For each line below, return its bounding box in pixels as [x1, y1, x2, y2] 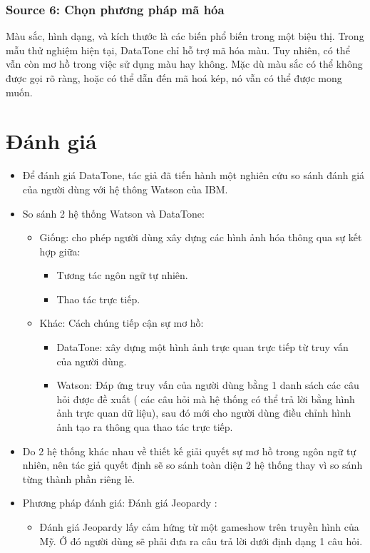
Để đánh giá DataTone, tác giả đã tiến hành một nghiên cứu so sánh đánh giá [22, 168, 365, 183]
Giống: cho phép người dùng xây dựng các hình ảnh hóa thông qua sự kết [39, 230, 362, 245]
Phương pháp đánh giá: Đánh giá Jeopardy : [22, 495, 217, 510]
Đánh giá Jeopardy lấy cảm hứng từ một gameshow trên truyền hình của [39, 519, 359, 534]
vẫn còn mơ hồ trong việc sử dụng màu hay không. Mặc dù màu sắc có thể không [6, 56, 363, 71]
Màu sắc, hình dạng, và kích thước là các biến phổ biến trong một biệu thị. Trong [6, 29, 364, 44]
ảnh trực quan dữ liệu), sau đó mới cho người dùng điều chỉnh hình [56, 405, 351, 420]
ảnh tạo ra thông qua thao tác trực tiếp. [56, 420, 233, 435]
